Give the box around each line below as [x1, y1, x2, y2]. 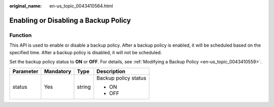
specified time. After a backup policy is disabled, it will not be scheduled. [9, 49, 162, 55]
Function [9, 31, 32, 39]
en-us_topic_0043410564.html [49, 3, 114, 9]
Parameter [12, 68, 39, 75]
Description [96, 68, 125, 75]
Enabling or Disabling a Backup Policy [9, 16, 131, 25]
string [77, 84, 91, 91]
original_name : [9, 3, 42, 9]
